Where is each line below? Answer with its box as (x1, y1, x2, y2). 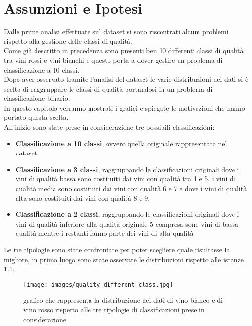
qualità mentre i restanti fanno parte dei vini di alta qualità (15, 228, 194, 238)
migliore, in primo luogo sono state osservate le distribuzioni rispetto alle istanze (4, 254, 244, 264)
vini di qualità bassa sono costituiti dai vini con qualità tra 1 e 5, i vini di (15, 173, 235, 184)
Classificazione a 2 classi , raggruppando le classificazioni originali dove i (15, 209, 239, 219)
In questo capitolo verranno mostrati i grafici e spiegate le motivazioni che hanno (4, 102, 245, 113)
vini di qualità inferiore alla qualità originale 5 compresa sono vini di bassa (15, 218, 239, 229)
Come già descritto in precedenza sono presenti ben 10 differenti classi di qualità (4, 45, 244, 56)
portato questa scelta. (4, 112, 69, 122)
